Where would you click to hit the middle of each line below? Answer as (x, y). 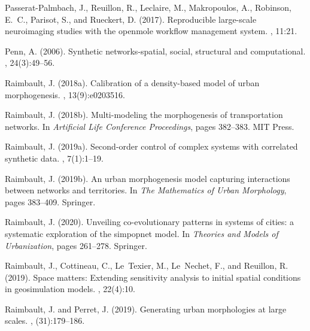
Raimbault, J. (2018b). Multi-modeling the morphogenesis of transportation (144, 115)
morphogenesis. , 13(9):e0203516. (65, 94)
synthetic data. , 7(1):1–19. (54, 158)
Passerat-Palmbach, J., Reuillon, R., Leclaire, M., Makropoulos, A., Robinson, (148, 7)
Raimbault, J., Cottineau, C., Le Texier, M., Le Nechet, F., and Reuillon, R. (147, 265)
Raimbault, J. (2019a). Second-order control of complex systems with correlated (151, 146)
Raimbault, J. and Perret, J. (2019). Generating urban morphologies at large (146, 309)
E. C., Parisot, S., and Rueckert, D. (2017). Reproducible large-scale (131, 19)
